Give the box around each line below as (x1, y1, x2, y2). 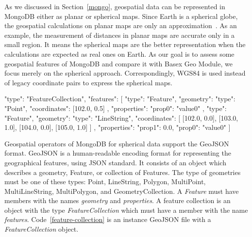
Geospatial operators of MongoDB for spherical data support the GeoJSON (4, 138, 229, 148)
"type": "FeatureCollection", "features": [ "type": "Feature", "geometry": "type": (4, 94, 235, 104)
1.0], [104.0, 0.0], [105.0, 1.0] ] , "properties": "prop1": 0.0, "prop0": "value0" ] (4, 122, 231, 132)
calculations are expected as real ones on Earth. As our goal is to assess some (4, 48, 235, 59)
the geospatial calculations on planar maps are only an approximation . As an (4, 20, 237, 31)
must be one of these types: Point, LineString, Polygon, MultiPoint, (4, 176, 206, 187)
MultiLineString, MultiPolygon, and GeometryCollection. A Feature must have (4, 186, 239, 196)
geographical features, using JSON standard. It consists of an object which (4, 157, 226, 167)
